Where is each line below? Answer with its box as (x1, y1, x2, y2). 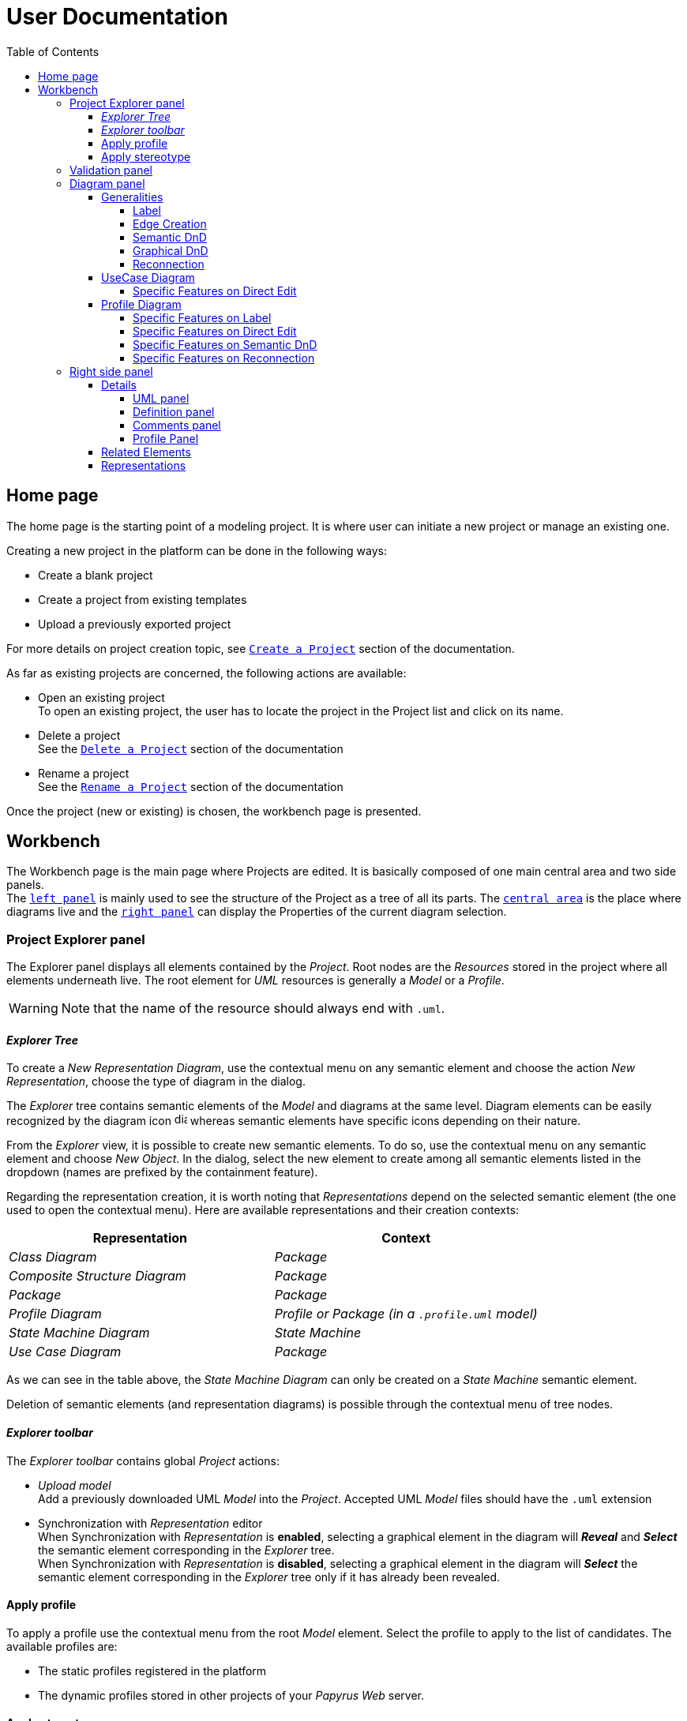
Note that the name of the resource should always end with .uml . (61, 1000, 445, 1017)
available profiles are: (6, 1639, 118, 1653)
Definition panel (133, 404, 215, 418)
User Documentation (6, 3, 228, 30)
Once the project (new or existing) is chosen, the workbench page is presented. (6, 804, 422, 818)
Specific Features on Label (133, 310, 272, 324)
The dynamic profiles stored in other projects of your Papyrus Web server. (38, 1688, 425, 1702)
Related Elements (101, 444, 191, 459)
